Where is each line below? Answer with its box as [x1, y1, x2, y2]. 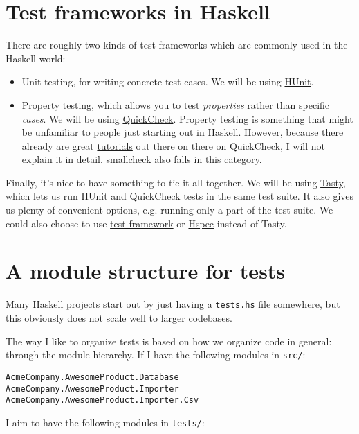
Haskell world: [6, 51, 66, 65]
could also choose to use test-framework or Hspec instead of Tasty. [6, 216, 287, 230]
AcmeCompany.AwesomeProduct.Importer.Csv [6, 395, 199, 406]
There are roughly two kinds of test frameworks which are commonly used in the [6, 37, 348, 52]
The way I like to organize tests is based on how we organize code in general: [6, 333, 332, 348]
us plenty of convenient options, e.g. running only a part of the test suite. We [6, 202, 333, 217]
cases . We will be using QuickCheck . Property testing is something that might [21, 111, 353, 125]
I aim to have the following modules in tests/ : [6, 415, 205, 429]
